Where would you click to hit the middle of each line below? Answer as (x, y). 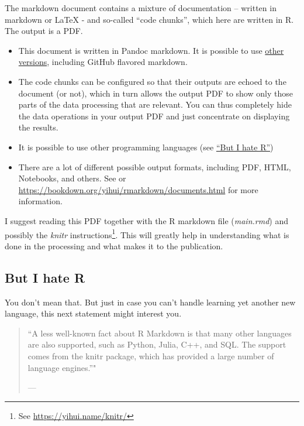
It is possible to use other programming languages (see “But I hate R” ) (146, 147)
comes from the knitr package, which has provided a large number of (151, 355)
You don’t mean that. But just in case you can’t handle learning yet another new (150, 302)
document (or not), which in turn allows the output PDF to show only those (156, 93)
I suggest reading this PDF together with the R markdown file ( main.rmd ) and (147, 220)
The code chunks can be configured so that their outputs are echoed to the (152, 81)
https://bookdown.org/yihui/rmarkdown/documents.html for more (138, 189)
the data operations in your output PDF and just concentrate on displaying (154, 116)
